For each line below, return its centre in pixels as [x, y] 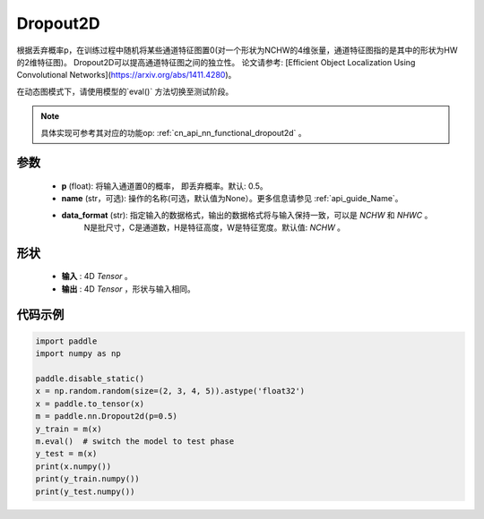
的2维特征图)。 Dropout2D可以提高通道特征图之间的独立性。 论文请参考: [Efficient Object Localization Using [216, 62]
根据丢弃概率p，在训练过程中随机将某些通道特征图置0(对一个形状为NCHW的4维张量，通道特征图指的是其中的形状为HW [237, 50]
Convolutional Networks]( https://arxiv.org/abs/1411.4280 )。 [126, 75]
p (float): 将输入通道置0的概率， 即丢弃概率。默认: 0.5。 [164, 186]
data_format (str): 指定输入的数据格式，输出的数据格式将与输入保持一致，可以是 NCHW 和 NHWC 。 [247, 215]
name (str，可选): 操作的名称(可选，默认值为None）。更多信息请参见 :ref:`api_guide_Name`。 [232, 199]
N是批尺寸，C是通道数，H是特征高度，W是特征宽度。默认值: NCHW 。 [214, 227]
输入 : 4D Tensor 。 [97, 277]
